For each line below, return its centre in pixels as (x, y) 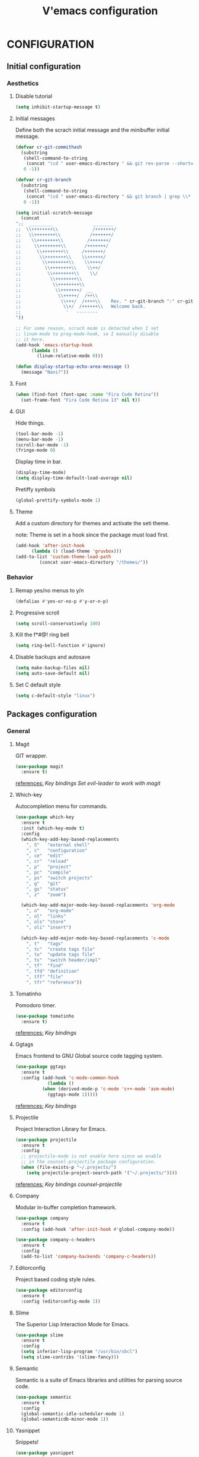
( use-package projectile (46, 1140)
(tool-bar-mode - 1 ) (39, 434)
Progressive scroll (37, 613)
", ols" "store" (46, 922)
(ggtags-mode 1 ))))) (73, 1095)
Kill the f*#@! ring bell (42, 635)
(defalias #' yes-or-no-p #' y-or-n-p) (62, 601)
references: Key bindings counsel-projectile (68, 1184)
